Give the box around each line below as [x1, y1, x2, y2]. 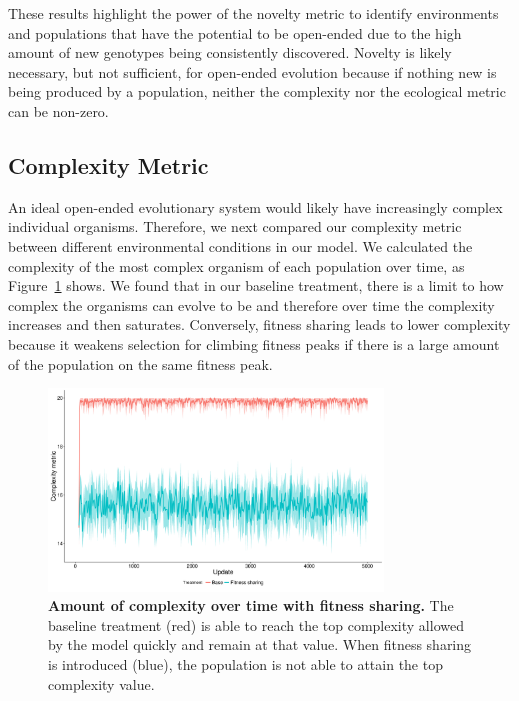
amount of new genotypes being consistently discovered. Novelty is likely [8, 42, 452, 63]
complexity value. [48, 673, 155, 694]
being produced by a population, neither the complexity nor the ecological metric [8, 81, 506, 102]
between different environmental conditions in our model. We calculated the [8, 235, 473, 256]
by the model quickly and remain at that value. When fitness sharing [48, 634, 472, 655]
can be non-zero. [8, 100, 109, 121]
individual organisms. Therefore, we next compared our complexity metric [8, 216, 462, 237]
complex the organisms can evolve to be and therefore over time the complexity [8, 294, 495, 315]
